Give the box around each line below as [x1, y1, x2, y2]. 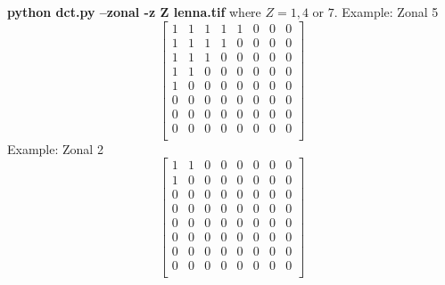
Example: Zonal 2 [7, 139, 103, 158]
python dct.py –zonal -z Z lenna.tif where [7, 3, 261, 20]
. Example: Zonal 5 [334, 3, 439, 20]
